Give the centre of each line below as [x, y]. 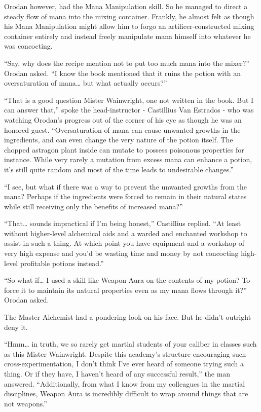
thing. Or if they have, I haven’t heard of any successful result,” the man [117, 373]
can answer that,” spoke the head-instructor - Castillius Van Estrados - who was [129, 110]
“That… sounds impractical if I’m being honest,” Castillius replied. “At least [123, 223]
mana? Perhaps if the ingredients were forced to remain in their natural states [125, 196]
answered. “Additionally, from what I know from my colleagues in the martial [125, 383]
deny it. [16, 327]
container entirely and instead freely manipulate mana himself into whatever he [127, 36]
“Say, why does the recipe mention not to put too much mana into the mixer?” [127, 63]
